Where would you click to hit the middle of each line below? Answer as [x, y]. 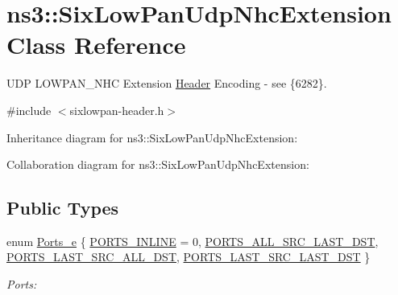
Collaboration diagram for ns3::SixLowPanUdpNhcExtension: [158, 164]
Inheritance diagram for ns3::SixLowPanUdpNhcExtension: [152, 137]
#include [29, 110]
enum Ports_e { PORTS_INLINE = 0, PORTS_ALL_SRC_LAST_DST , [193, 241]
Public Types [63, 208]
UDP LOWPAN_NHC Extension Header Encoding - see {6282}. [167, 83]
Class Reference [96, 45]
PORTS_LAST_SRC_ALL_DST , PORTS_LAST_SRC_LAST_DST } [189, 257]
